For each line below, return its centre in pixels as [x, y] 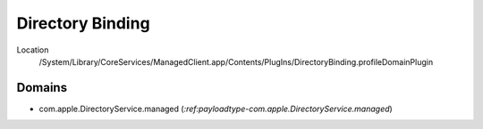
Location [33, 50]
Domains [42, 88]
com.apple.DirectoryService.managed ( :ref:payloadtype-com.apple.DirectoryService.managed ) [216, 109]
